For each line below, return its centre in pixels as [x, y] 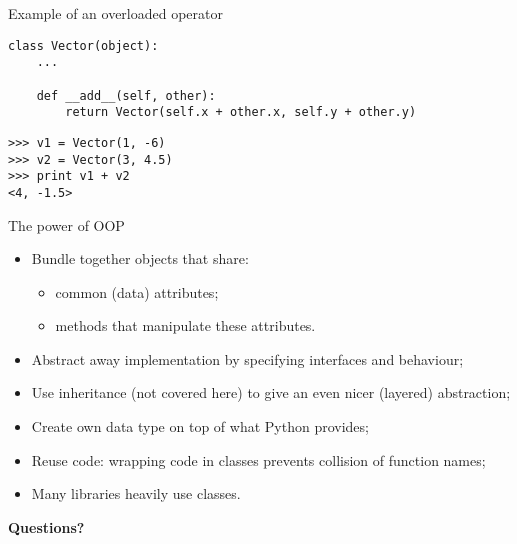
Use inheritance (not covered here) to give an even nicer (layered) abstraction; [271, 392]
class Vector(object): [83, 45]
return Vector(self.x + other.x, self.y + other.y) [241, 112]
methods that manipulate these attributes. [185, 325]
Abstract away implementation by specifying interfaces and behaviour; [247, 358]
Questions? [46, 526]
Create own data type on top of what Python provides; [200, 426]
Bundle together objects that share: [140, 258]
